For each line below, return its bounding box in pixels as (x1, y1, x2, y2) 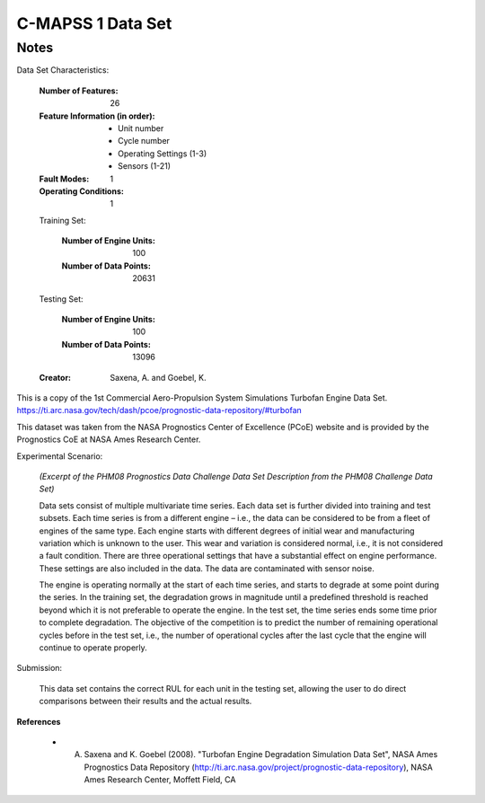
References (16, 716, 61, 727)
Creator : (39, 372, 72, 383)
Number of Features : (39, 85, 119, 96)
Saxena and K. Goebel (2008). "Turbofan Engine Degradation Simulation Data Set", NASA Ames (84, 749, 438, 760)
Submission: (16, 663, 63, 674)
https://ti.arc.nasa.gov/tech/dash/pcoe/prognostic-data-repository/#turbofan (16, 405, 303, 416)
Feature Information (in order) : (39, 110, 155, 121)
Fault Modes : (39, 173, 90, 184)
